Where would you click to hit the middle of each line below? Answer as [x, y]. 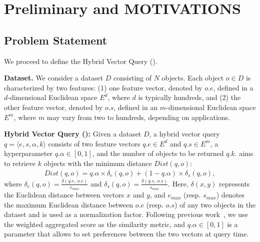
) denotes [230, 195]
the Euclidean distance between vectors [64, 195]
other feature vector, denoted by [53, 107]
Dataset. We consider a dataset [54, 78]
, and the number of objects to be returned [158, 153]
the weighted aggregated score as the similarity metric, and [95, 224]
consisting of [133, 78]
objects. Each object [193, 78]
